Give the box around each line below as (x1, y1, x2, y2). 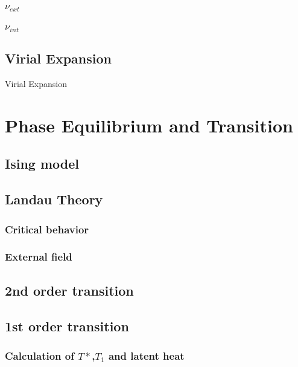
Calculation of (5, 348, 74, 363)
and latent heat (108, 348, 185, 363)
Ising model (5, 154, 79, 173)
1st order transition (5, 316, 129, 335)
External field (5, 249, 72, 264)
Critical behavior (5, 221, 89, 236)
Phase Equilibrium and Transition (5, 112, 293, 137)
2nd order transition (5, 281, 134, 299)
